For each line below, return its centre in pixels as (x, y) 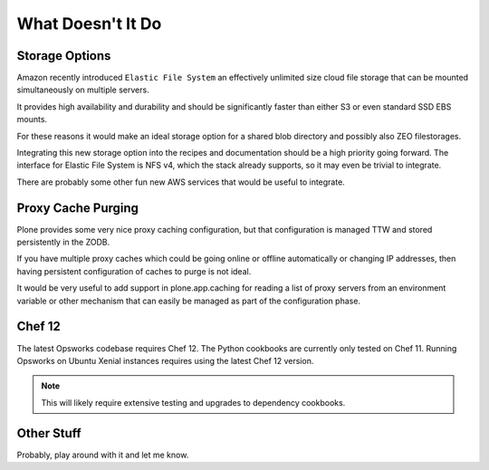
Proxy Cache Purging (78, 208)
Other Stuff (49, 433)
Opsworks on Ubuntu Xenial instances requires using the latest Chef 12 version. (165, 360)
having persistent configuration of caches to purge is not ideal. (134, 271)
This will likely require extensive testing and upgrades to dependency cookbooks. (193, 402)
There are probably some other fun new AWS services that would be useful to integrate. (181, 182)
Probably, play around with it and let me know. (103, 455)
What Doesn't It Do (89, 24)
